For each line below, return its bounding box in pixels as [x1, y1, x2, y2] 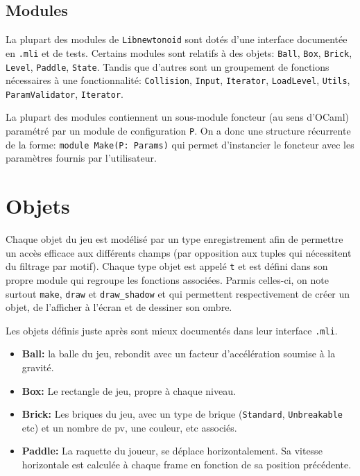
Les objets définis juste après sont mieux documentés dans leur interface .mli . [6, 323, 338, 337]
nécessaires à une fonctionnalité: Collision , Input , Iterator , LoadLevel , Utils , [6, 73, 350, 87]
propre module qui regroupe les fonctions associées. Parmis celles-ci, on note [6, 272, 329, 287]
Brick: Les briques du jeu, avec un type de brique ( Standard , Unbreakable [22, 407, 343, 421]
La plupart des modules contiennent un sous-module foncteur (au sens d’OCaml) [6, 110, 350, 124]
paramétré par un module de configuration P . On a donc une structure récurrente [6, 124, 351, 138]
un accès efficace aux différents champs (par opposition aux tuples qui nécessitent [6, 245, 352, 260]
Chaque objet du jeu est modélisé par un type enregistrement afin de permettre [6, 232, 343, 246]
